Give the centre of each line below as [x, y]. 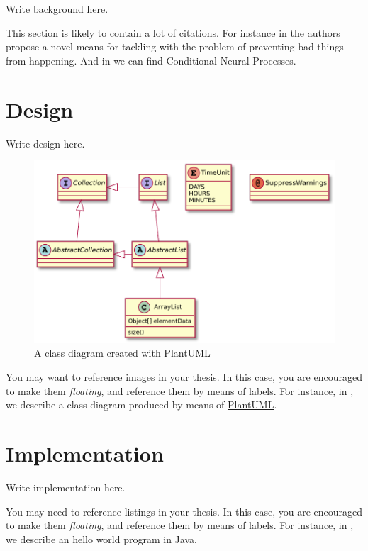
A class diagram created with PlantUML [122, 353]
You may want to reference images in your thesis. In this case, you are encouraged [184, 377]
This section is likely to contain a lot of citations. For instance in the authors [173, 32]
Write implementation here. [66, 487]
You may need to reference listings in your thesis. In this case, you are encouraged [184, 511]
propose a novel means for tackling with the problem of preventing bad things [175, 46]
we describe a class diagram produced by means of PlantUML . [141, 405]
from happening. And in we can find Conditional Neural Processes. [151, 60]
